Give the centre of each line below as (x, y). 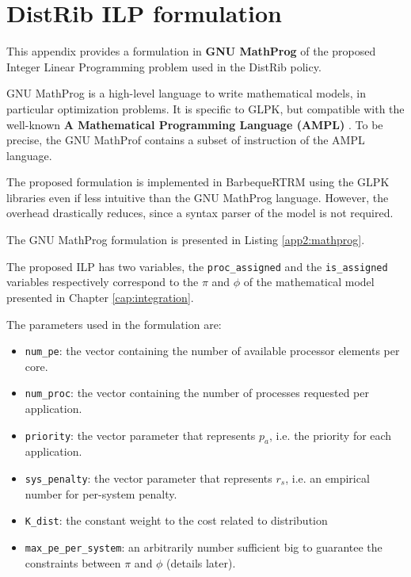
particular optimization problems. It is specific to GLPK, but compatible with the (205, 108)
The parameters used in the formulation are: (114, 324)
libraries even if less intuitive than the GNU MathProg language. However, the (198, 197)
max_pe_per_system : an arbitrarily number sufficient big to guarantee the (204, 546)
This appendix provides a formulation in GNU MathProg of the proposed (191, 51)
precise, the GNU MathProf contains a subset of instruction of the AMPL (186, 140)
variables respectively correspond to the (103, 282)
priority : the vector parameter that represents (140, 435)
